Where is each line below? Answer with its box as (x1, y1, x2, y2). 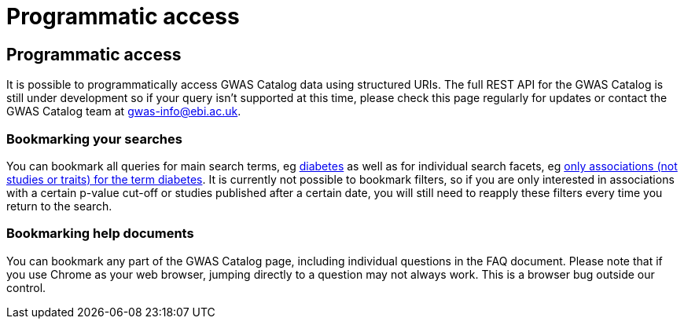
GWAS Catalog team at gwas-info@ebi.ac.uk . (6, 104, 241, 119)
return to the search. (6, 199, 112, 213)
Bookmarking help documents (6, 225, 194, 242)
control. (6, 280, 46, 294)
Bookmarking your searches (6, 130, 182, 147)
